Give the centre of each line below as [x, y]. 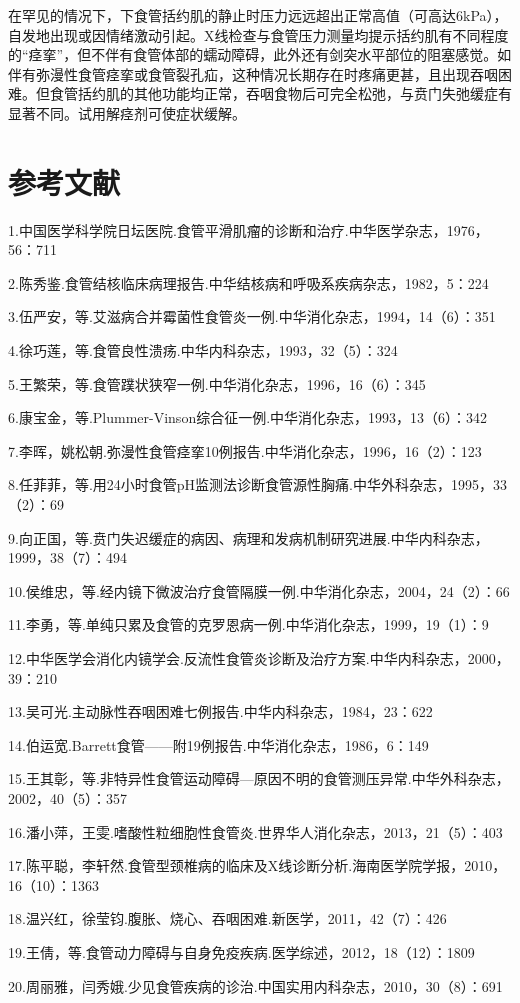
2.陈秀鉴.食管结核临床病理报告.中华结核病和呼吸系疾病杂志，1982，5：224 [248, 282]
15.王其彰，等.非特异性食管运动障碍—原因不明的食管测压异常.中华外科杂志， [259, 778]
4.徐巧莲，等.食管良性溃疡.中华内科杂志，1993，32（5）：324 [203, 350]
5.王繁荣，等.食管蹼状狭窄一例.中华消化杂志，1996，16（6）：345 [217, 383]
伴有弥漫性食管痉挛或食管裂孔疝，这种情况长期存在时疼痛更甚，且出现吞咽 [253, 73]
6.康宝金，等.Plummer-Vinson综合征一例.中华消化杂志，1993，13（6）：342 [248, 417]
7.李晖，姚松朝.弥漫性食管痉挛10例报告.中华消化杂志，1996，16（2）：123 [245, 450]
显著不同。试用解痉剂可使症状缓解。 [127, 112]
